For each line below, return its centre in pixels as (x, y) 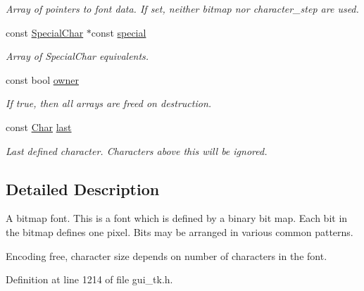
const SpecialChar (45, 32)
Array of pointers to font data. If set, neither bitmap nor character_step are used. (182, 8)
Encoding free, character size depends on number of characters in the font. (167, 255)
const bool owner (42, 79)
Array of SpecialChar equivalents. (77, 56)
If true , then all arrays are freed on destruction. (109, 103)
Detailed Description (83, 188)
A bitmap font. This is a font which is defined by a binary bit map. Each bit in (177, 218)
